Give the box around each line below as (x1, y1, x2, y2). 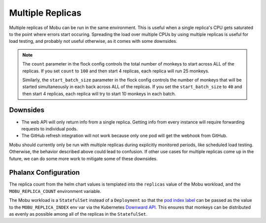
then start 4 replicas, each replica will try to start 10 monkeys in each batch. (22, 91, 176, 96)
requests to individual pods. (21, 126, 78, 131)
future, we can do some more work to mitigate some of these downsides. (9, 156, 158, 161)
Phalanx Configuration (9, 168, 80, 177)
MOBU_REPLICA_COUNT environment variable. (9, 188, 101, 194)
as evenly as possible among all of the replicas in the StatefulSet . (9, 211, 148, 217)
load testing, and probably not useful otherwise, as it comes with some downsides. (9, 38, 177, 44)
